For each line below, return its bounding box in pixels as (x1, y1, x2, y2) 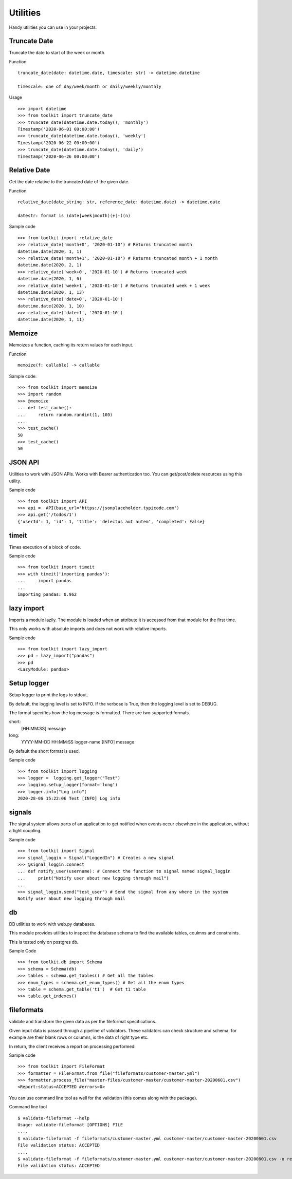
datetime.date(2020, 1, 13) (18, 289, 85, 295)
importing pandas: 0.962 (18, 591, 77, 597)
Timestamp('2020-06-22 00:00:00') (18, 140, 100, 146)
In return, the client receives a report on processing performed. (9, 1043, 136, 1049)
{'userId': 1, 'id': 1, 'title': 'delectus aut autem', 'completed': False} (18, 519, 205, 524)
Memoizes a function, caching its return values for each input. (9, 342, 134, 348)
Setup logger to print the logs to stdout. (9, 692, 88, 698)
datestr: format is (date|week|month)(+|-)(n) (18, 213, 131, 218)
